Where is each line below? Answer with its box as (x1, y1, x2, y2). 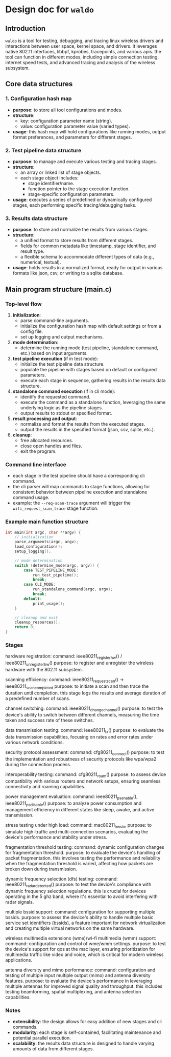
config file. (20, 328, 43, 334)
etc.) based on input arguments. (20, 350, 88, 356)
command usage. (12, 494, 50, 501)
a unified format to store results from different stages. (20, 237, 134, 244)
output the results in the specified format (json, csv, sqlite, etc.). (20, 426, 155, 432)
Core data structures (5, 79, 73, 88)
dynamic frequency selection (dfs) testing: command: (5, 876, 118, 882)
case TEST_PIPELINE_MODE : (23, 568, 79, 573)
